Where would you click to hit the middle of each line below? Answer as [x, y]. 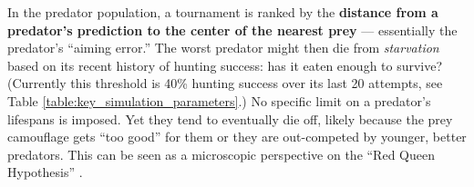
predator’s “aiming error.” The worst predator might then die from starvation [223, 48]
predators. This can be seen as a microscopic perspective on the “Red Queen [221, 154]
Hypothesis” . [45, 172]
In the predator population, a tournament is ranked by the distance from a [223, 12]
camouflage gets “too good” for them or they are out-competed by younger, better [237, 137]
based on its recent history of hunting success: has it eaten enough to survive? [225, 65]
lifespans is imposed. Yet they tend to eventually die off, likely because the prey [230, 118]
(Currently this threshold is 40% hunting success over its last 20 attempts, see [225, 83]
